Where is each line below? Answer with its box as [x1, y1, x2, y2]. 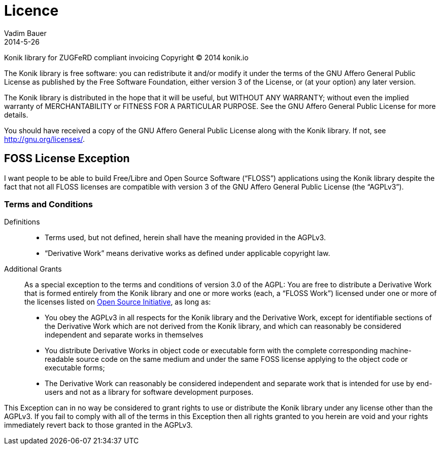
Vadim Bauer [4, 28, 47, 38]
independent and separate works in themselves [45, 330, 203, 340]
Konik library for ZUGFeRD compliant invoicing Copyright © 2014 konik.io [4, 53, 249, 62]
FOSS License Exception [4, 152, 130, 165]
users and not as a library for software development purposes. [45, 388, 254, 397]
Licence [4, 2, 59, 19]
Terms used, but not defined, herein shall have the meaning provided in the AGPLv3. [45, 233, 326, 242]
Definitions [4, 217, 40, 227]
